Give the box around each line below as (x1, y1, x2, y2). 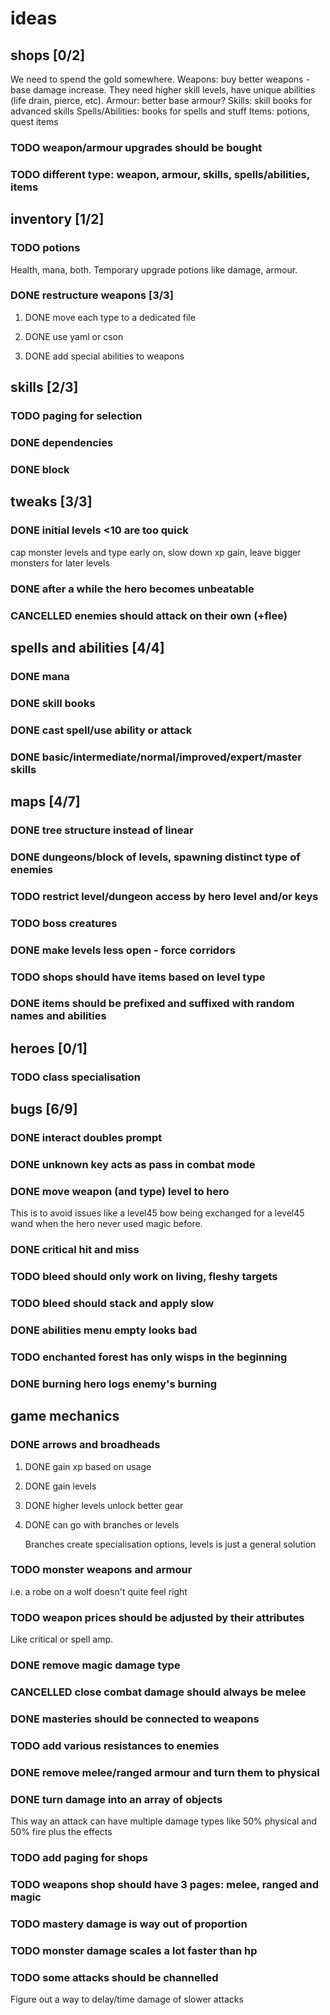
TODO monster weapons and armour (10, 1563, 193, 1577)
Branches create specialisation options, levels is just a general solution (24, 1538, 317, 1550)
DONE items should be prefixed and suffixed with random (10, 997, 295, 1011)
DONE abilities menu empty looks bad (10, 1323, 198, 1337)
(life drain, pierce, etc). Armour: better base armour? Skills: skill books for (10, 95, 313, 106)
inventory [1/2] (10, 211, 105, 228)
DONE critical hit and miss (10, 1243, 140, 1257)
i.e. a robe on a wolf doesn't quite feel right (10, 1585, 188, 1597)
